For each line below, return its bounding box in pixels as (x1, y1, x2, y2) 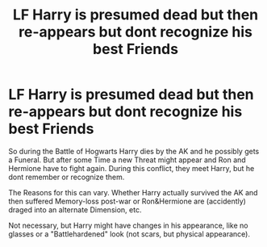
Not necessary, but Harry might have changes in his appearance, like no (8, 220, 248, 230)
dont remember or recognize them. (8, 172, 125, 182)
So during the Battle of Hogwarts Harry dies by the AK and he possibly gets (8, 146, 260, 156)
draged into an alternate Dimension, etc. (8, 204, 142, 215)
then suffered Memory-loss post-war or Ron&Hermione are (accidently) (8, 196, 246, 206)
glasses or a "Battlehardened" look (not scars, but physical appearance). (8, 228, 250, 239)
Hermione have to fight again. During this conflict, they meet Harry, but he (8, 163, 255, 173)
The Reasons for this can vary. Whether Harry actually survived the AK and (8, 187, 258, 197)
